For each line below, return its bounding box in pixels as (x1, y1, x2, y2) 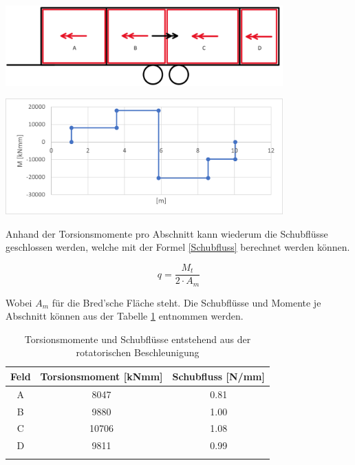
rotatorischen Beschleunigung (76, 345, 200, 360)
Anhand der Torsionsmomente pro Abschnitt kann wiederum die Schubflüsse (6, 226, 328, 240)
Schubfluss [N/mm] (172, 369, 265, 383)
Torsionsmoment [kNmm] (40, 369, 163, 383)
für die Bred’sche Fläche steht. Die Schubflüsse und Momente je (52, 295, 321, 309)
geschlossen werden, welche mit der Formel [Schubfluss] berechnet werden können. (6, 240, 350, 254)
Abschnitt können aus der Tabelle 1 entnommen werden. (6, 309, 244, 323)
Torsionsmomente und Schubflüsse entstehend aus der (24, 331, 251, 346)
